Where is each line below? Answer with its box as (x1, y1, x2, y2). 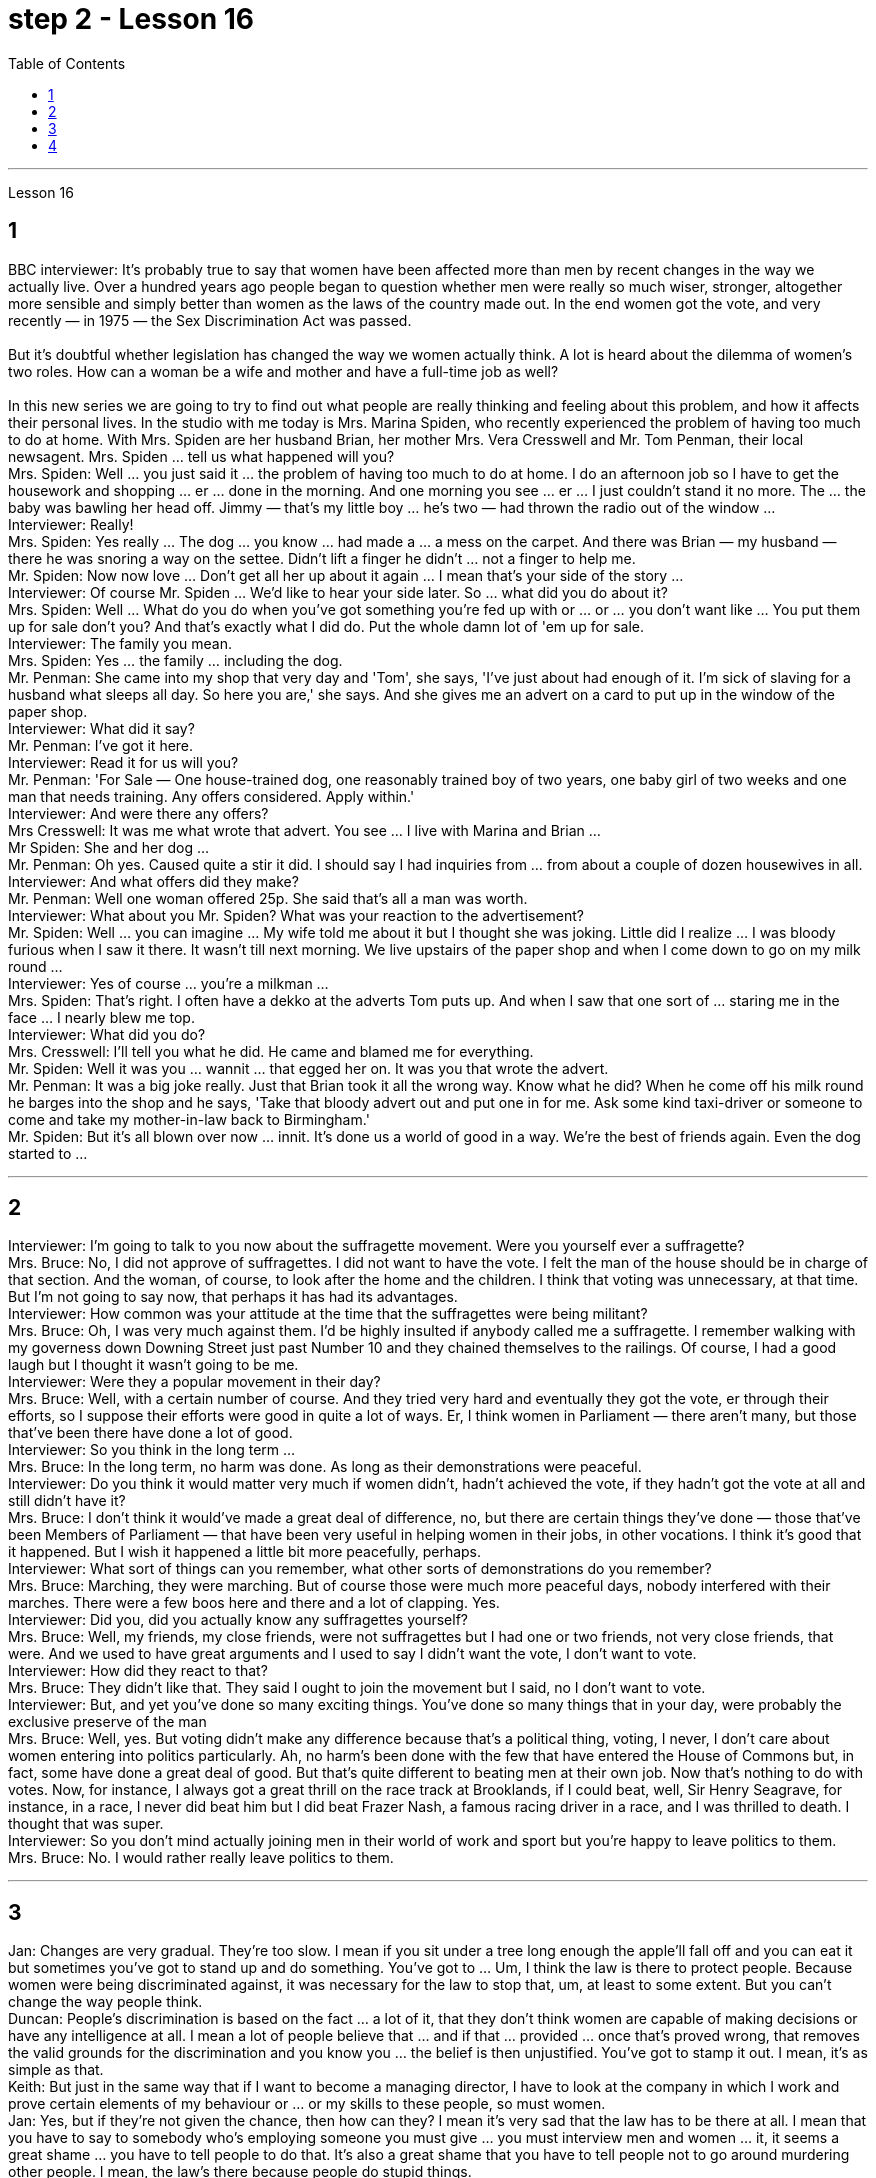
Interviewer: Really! (8, 515, 134, 533)
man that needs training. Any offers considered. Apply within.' (8, 787, 415, 805)
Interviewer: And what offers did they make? (8, 872, 299, 890)
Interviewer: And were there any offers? (8, 804, 269, 822)
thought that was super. (8, 1815, 164, 1833)
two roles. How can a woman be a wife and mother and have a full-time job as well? (8, 362, 559, 380)
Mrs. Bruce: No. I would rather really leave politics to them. (8, 1849, 394, 1867)
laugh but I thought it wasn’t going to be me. (8, 1356, 299, 1374)
